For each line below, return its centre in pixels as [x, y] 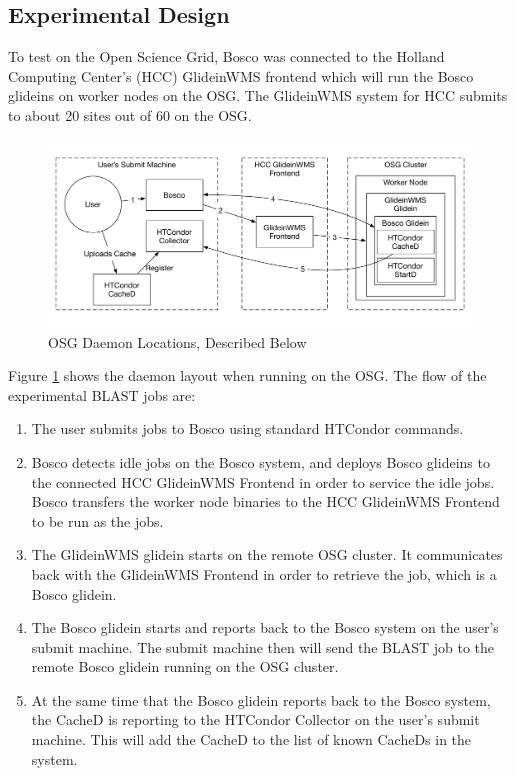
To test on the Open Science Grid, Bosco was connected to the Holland [226, 56]
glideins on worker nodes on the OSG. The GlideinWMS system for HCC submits [258, 95]
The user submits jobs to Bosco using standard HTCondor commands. [247, 428]
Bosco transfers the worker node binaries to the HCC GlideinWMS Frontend [265, 501]
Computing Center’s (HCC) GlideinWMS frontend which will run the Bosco [241, 75]
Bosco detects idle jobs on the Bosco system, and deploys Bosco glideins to [260, 461]
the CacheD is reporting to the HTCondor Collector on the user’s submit [255, 719]
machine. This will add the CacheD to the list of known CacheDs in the [251, 739]
